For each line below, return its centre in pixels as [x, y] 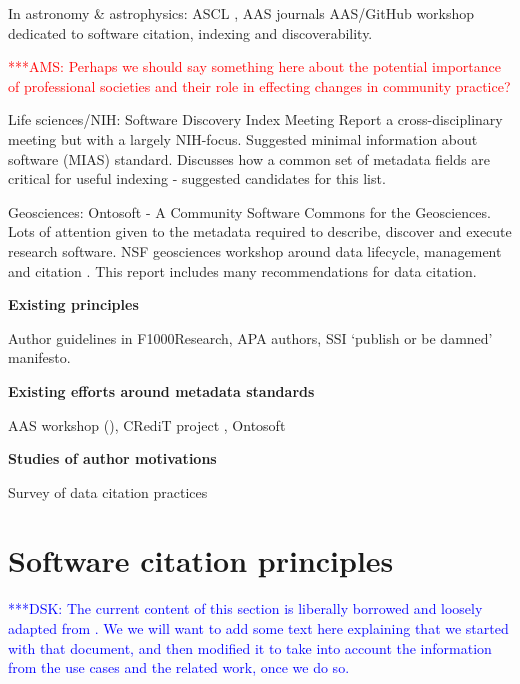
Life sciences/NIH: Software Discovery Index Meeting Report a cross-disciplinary [255, 119]
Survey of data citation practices [108, 491]
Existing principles [73, 304]
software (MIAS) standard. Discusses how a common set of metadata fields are [249, 158]
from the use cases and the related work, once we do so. [179, 667]
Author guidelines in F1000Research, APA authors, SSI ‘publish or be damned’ [250, 337]
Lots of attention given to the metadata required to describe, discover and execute [260, 231]
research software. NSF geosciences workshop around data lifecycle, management [255, 250]
